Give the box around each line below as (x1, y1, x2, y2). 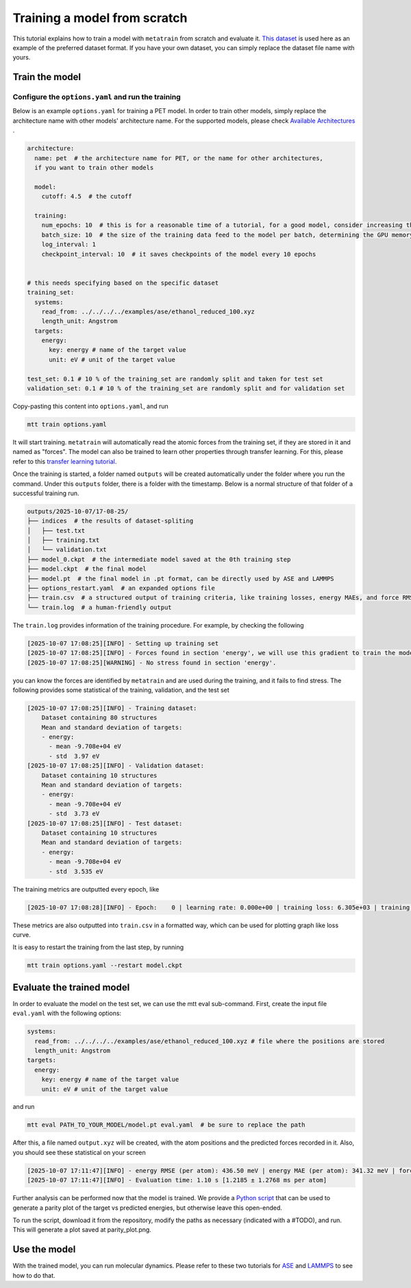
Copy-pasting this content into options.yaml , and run (12, 402, 169, 410)
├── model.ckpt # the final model (27, 565, 147, 573)
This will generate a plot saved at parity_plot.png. (12, 1226, 152, 1234)
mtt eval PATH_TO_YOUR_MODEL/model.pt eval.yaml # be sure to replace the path (27, 1121, 306, 1129)
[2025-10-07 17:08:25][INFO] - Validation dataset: (27, 762, 205, 770)
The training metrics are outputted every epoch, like (12, 885, 160, 893)
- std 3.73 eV (49, 810, 100, 818)
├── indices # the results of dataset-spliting (27, 517, 194, 525)
